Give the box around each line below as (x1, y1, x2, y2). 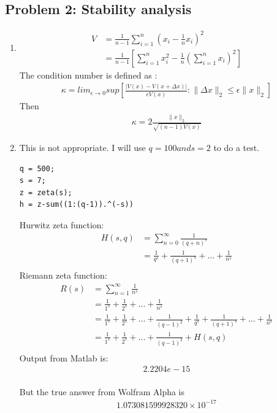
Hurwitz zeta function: (19, 218, 104, 231)
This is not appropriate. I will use (19, 141, 146, 153)
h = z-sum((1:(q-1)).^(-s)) (19, 200, 134, 209)
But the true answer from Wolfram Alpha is (19, 385, 185, 398)
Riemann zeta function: (19, 269, 107, 282)
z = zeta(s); (19, 188, 72, 197)
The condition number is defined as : (19, 68, 157, 81)
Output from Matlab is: (19, 351, 108, 364)
